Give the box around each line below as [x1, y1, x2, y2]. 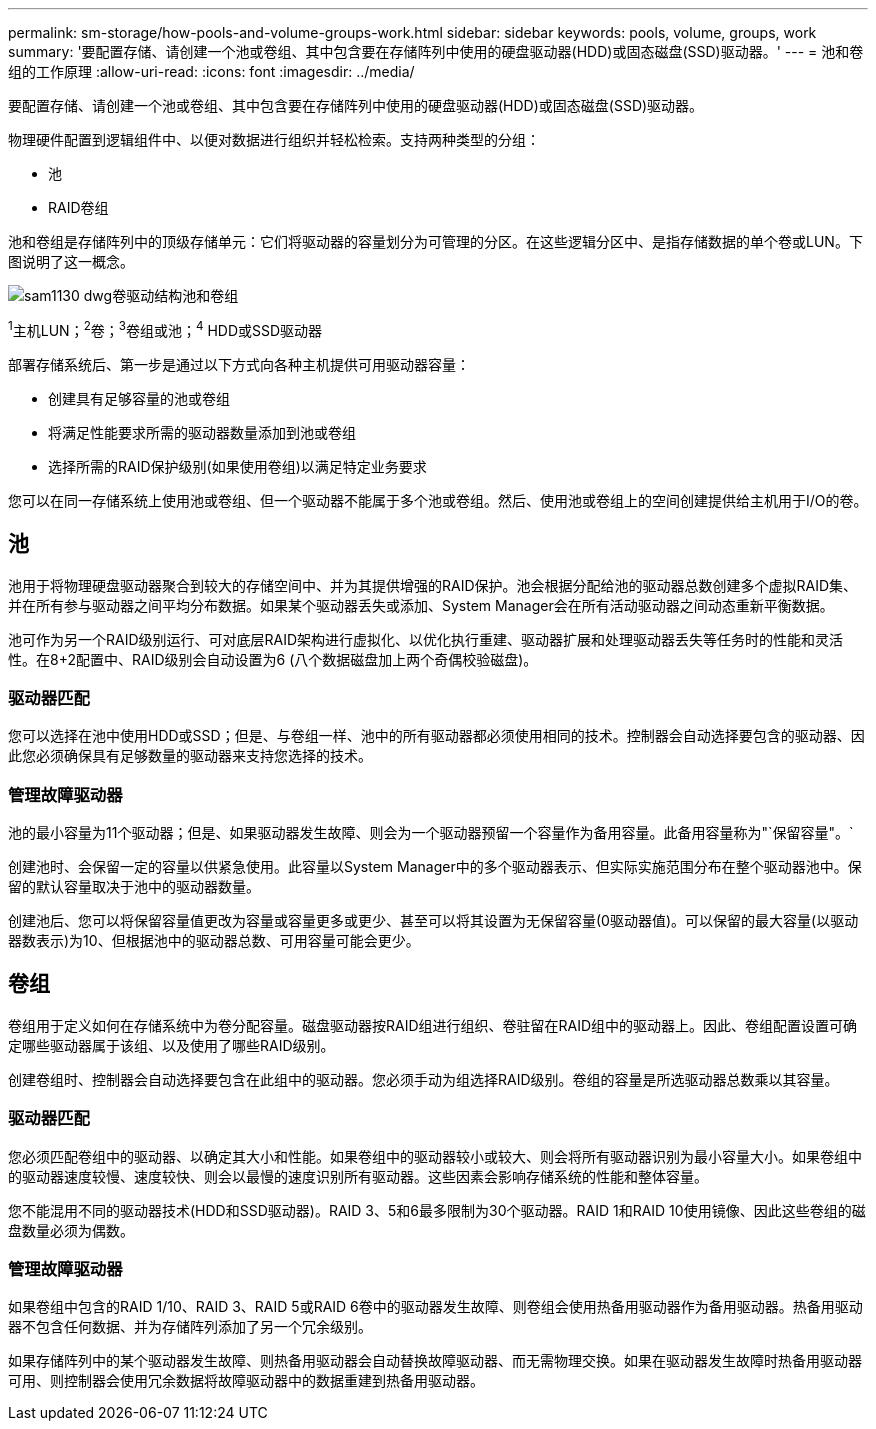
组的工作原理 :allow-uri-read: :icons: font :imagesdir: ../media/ [8, 63, 415, 80]
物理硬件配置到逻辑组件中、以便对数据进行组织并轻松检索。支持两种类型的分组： [8, 131, 540, 148]
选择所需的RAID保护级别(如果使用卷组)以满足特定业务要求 [48, 457, 427, 475]
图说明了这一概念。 [8, 253, 134, 270]
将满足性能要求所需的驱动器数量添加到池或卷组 [48, 423, 356, 441]
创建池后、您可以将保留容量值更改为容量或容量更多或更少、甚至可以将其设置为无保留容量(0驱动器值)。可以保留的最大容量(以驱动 [8, 912, 859, 929]
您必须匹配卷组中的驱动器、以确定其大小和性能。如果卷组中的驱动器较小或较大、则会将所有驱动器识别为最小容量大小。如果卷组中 [8, 1147, 862, 1165]
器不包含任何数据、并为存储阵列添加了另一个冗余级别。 [8, 1318, 372, 1336]
